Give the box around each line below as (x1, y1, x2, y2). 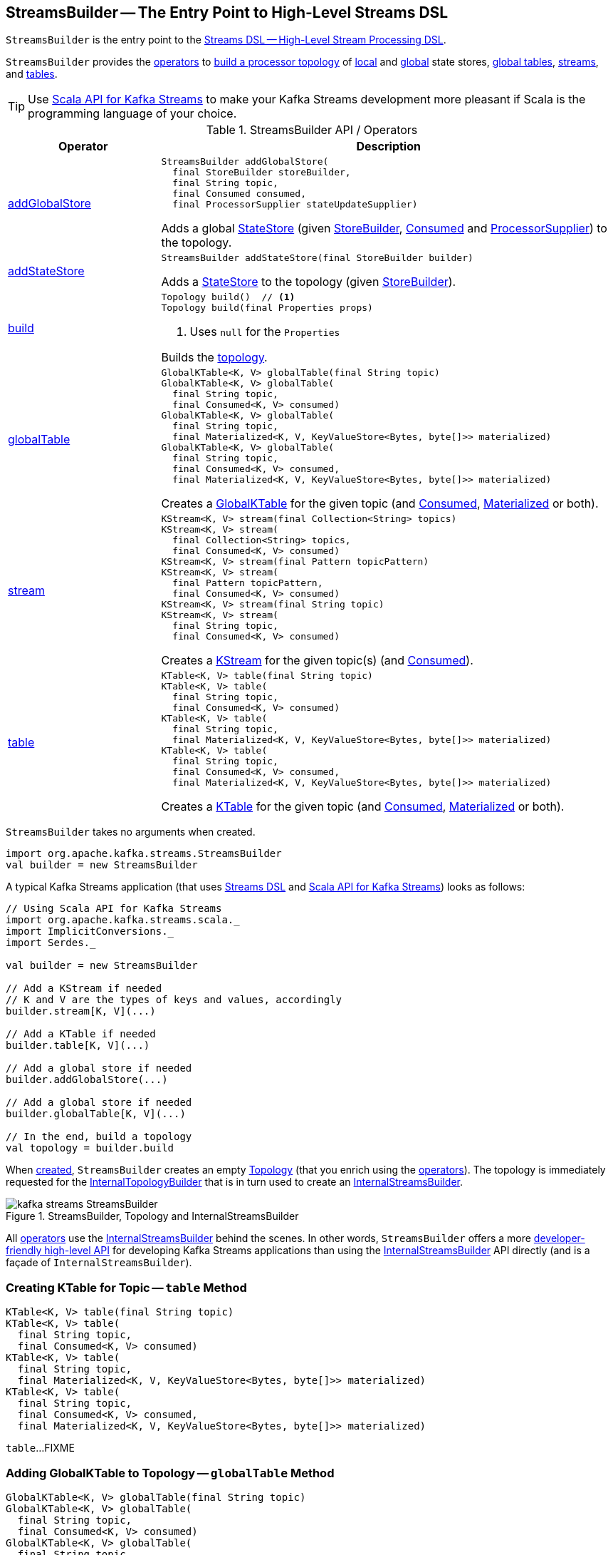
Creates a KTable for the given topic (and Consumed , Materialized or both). (161, 799, 565, 814)
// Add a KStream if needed (6, 982, 162, 995)
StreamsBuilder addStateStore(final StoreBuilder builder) (161, 252, 473, 264)
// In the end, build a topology (6, 1131, 192, 1143)
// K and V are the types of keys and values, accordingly (6, 994, 342, 1006)
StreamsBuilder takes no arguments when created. (6, 826, 256, 838)
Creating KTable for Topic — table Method (6, 1280, 247, 1295)
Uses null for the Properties (189, 324, 340, 339)
